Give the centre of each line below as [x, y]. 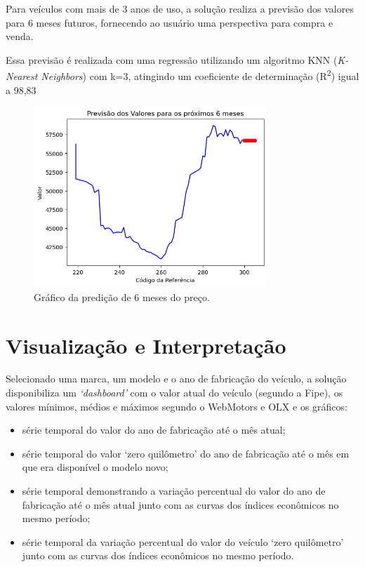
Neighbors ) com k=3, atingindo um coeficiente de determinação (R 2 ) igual [200, 75]
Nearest [22, 76]
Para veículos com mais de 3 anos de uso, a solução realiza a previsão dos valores [180, 8]
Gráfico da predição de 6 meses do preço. [122, 296]
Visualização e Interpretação [146, 345]
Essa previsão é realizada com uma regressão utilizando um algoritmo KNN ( [172, 59]
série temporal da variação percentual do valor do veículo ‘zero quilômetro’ [183, 541]
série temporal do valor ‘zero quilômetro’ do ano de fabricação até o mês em [186, 453]
